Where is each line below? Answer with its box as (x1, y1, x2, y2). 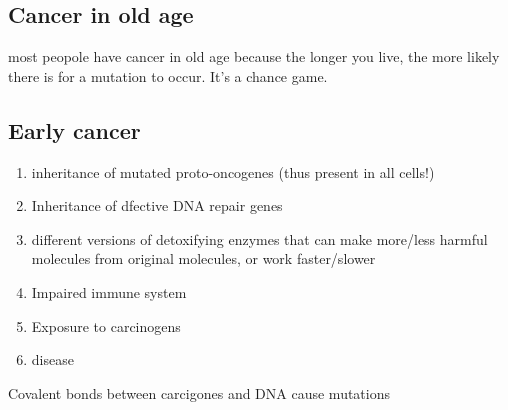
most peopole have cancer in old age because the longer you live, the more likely (8, 46, 500, 67)
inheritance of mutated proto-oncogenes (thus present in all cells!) (31, 161, 435, 182)
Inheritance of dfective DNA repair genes (31, 195, 283, 216)
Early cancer (8, 114, 141, 145)
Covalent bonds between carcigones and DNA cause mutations (8, 382, 391, 403)
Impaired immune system (31, 281, 187, 302)
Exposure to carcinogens (31, 315, 181, 336)
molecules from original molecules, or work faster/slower (31, 248, 376, 269)
